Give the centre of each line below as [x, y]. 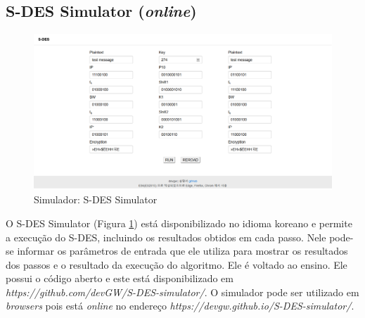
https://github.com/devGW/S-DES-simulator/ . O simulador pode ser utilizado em [182, 292]
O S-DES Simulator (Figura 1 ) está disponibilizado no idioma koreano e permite [179, 223]
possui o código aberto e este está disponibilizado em [120, 278]
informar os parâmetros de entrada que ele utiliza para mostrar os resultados [182, 251]
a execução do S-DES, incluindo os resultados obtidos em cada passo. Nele [166, 237]
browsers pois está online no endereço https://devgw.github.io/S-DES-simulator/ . [180, 306]
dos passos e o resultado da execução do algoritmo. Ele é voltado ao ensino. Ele [177, 264]
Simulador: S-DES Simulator [96, 199]
